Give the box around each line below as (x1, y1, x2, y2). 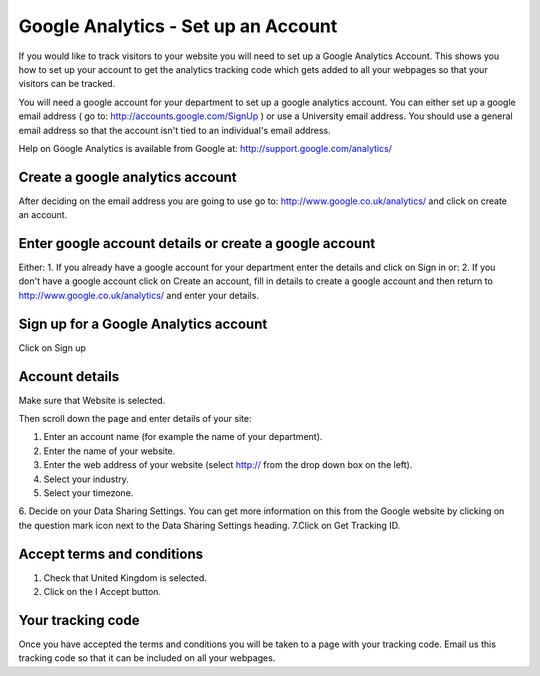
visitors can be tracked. (18, 78, 116, 90)
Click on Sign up (18, 341, 87, 354)
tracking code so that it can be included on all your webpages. (18, 652, 276, 664)
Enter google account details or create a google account (18, 235, 376, 252)
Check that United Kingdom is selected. (43, 571, 207, 584)
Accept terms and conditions (18, 545, 204, 562)
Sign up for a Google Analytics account (18, 315, 268, 332)
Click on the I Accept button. (43, 586, 162, 598)
